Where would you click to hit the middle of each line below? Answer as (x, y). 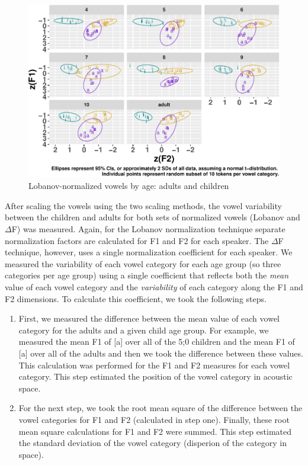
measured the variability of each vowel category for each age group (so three (143, 263)
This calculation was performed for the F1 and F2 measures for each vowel (154, 365)
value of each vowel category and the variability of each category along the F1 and (154, 287)
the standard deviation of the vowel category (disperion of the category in (153, 443)
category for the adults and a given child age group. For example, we (144, 330)
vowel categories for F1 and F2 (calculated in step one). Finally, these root (154, 419)
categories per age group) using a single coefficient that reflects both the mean (147, 275)
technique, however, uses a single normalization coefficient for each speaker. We (149, 252)
